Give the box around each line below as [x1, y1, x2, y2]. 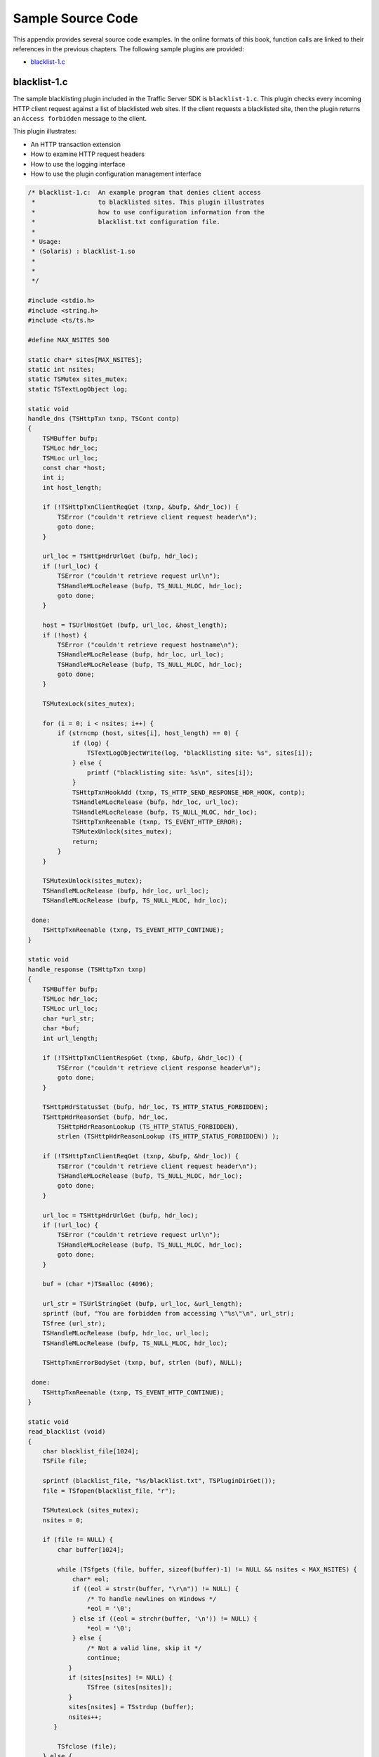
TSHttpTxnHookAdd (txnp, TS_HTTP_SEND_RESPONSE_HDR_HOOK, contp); [72, 788, 305, 796]
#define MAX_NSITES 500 [27, 336, 110, 344]
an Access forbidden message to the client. [13, 115, 147, 123]
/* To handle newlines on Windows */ [86, 1595, 217, 1602]
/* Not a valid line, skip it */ [86, 1644, 202, 1652]
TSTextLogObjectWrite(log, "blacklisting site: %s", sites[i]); [86, 749, 313, 757]
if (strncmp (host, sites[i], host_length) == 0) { [57, 730, 239, 737]
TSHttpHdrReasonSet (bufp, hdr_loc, [42, 1113, 168, 1121]
